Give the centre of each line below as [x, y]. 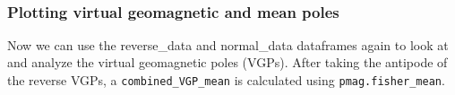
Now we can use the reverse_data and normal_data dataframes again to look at [228, 44]
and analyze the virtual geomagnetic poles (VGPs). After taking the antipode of [227, 62]
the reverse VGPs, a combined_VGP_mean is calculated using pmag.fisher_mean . [226, 80]
